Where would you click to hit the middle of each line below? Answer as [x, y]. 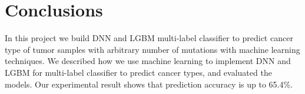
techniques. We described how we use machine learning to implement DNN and [148, 61]
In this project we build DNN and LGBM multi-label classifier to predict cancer [149, 38]
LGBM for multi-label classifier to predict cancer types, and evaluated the [138, 72]
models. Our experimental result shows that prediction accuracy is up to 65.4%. [149, 84]
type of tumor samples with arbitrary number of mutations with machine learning [152, 49]
